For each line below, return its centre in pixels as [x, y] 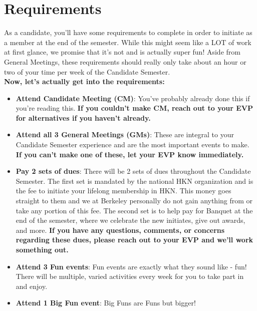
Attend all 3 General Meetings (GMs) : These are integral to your [125, 134]
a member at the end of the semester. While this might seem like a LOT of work [128, 42]
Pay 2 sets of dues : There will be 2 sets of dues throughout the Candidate [133, 171]
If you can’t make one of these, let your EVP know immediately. [130, 154]
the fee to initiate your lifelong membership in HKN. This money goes [123, 191]
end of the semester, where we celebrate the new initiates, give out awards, [131, 220]
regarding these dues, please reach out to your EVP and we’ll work [135, 240]
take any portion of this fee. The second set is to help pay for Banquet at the [134, 210]
